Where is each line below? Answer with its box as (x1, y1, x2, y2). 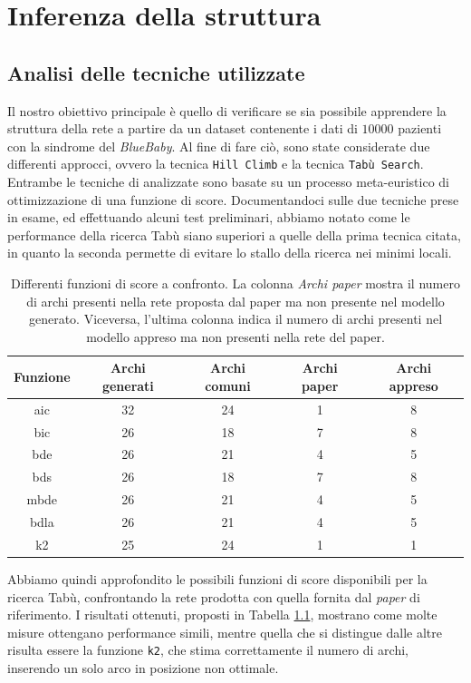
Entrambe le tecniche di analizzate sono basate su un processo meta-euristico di (7, 172, 449, 191)
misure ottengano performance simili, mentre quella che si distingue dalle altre (7, 622, 442, 641)
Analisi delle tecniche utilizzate (7, 58, 305, 86)
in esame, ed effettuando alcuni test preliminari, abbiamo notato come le (7, 208, 410, 227)
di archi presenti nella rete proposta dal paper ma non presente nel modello (26, 291, 445, 310)
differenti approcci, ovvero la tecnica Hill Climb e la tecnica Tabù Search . (7, 154, 424, 173)
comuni (205, 376, 251, 395)
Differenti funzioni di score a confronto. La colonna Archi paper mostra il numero (11, 273, 460, 292)
